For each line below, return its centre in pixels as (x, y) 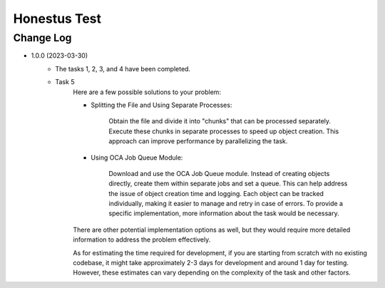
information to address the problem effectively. (142, 240)
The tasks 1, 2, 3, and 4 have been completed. (123, 68)
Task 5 (65, 82)
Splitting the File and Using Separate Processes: (161, 105)
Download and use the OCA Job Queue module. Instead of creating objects (219, 173)
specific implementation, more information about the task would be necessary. (224, 213)
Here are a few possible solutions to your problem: (147, 92)
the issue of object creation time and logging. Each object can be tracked (216, 193)
